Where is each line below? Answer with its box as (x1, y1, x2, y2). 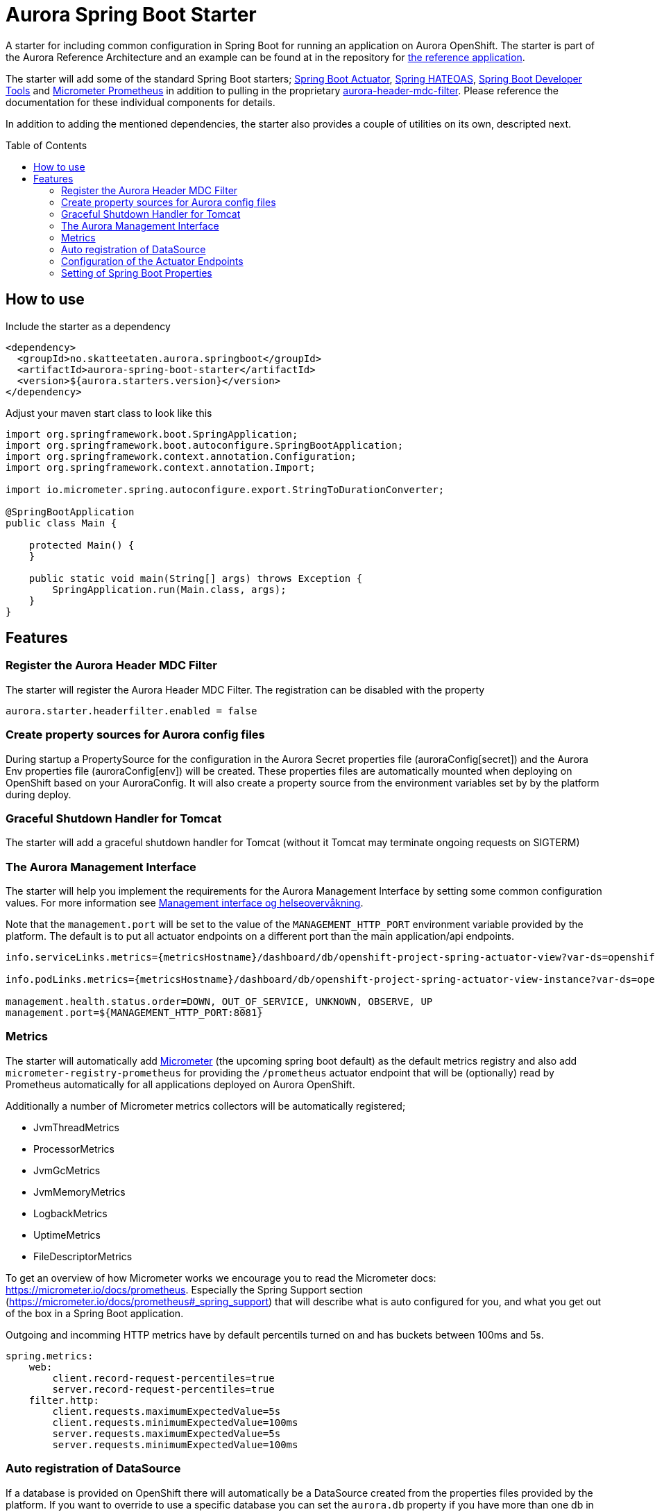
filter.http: (28, 1394, 99, 1406)
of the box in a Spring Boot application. (6, 1307, 184, 1319)
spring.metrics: (6, 1350, 94, 1361)
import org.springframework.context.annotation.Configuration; (6, 450, 357, 462)
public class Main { (6, 517, 117, 529)
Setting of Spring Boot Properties (61, 266, 212, 279)
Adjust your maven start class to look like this (6, 406, 212, 419)
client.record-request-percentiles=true (52, 1372, 275, 1384)
